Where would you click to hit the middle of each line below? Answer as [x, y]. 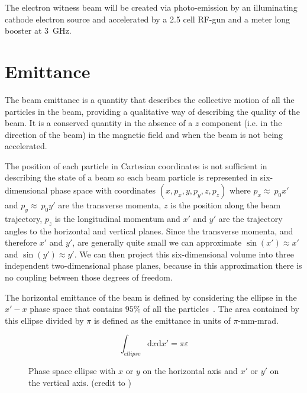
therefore [21, 242]
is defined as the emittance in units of [162, 320]
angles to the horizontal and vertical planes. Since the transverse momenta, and [149, 231]
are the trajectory [251, 218]
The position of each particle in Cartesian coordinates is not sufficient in [136, 165]
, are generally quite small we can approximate [157, 242]
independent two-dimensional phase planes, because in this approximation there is [153, 265]
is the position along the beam [226, 205]
